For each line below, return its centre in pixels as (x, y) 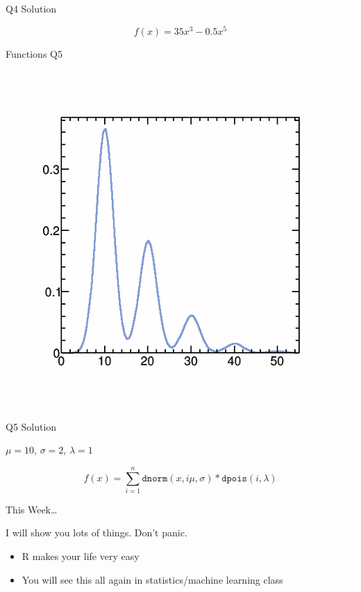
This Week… (32, 509)
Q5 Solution (31, 426)
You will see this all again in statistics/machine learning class (152, 579)
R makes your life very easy (81, 556)
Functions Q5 (34, 53)
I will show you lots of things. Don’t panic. (96, 533)
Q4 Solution (31, 8)
